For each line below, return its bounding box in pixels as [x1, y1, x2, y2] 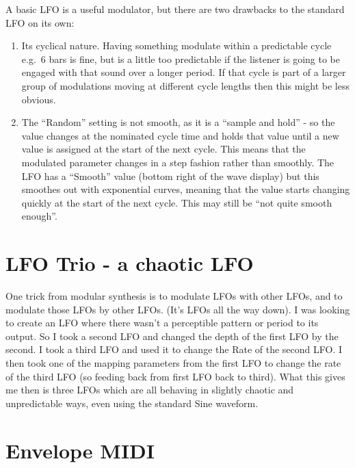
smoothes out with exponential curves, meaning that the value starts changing [21, 182, 350, 196]
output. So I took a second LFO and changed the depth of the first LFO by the [5, 328, 339, 343]
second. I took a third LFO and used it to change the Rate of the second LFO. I [5, 342, 342, 356]
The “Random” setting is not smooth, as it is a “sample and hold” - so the [21, 115, 335, 129]
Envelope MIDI [5, 436, 155, 464]
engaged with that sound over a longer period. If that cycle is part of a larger [21, 65, 346, 79]
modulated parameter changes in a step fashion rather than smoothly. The [21, 155, 334, 169]
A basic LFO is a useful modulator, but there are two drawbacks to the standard [5, 2, 345, 16]
